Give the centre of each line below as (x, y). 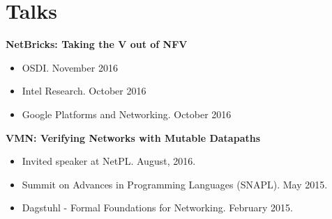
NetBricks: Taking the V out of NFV (97, 44)
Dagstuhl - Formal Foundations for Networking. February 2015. (157, 208)
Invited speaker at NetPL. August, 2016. (109, 161)
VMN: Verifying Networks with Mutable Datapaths (133, 137)
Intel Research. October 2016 (84, 91)
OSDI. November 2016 (70, 67)
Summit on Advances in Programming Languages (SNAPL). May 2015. (175, 184)
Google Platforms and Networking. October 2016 (127, 114)
